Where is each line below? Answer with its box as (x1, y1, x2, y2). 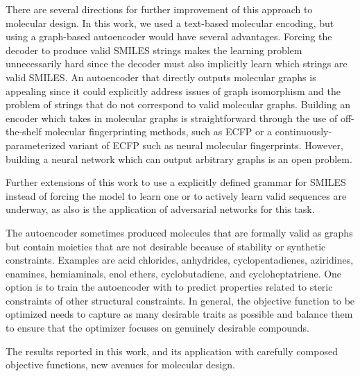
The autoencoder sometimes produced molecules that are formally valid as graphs (6, 225, 353, 239)
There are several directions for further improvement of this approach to (6, 2, 313, 16)
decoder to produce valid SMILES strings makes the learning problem (6, 42, 302, 57)
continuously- (275, 124, 332, 139)
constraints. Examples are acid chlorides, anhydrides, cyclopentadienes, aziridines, (6, 253, 354, 267)
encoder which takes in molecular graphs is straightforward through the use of (6, 110, 338, 125)
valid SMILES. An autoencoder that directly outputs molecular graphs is (6, 69, 316, 84)
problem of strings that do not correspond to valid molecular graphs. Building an (6, 97, 351, 112)
